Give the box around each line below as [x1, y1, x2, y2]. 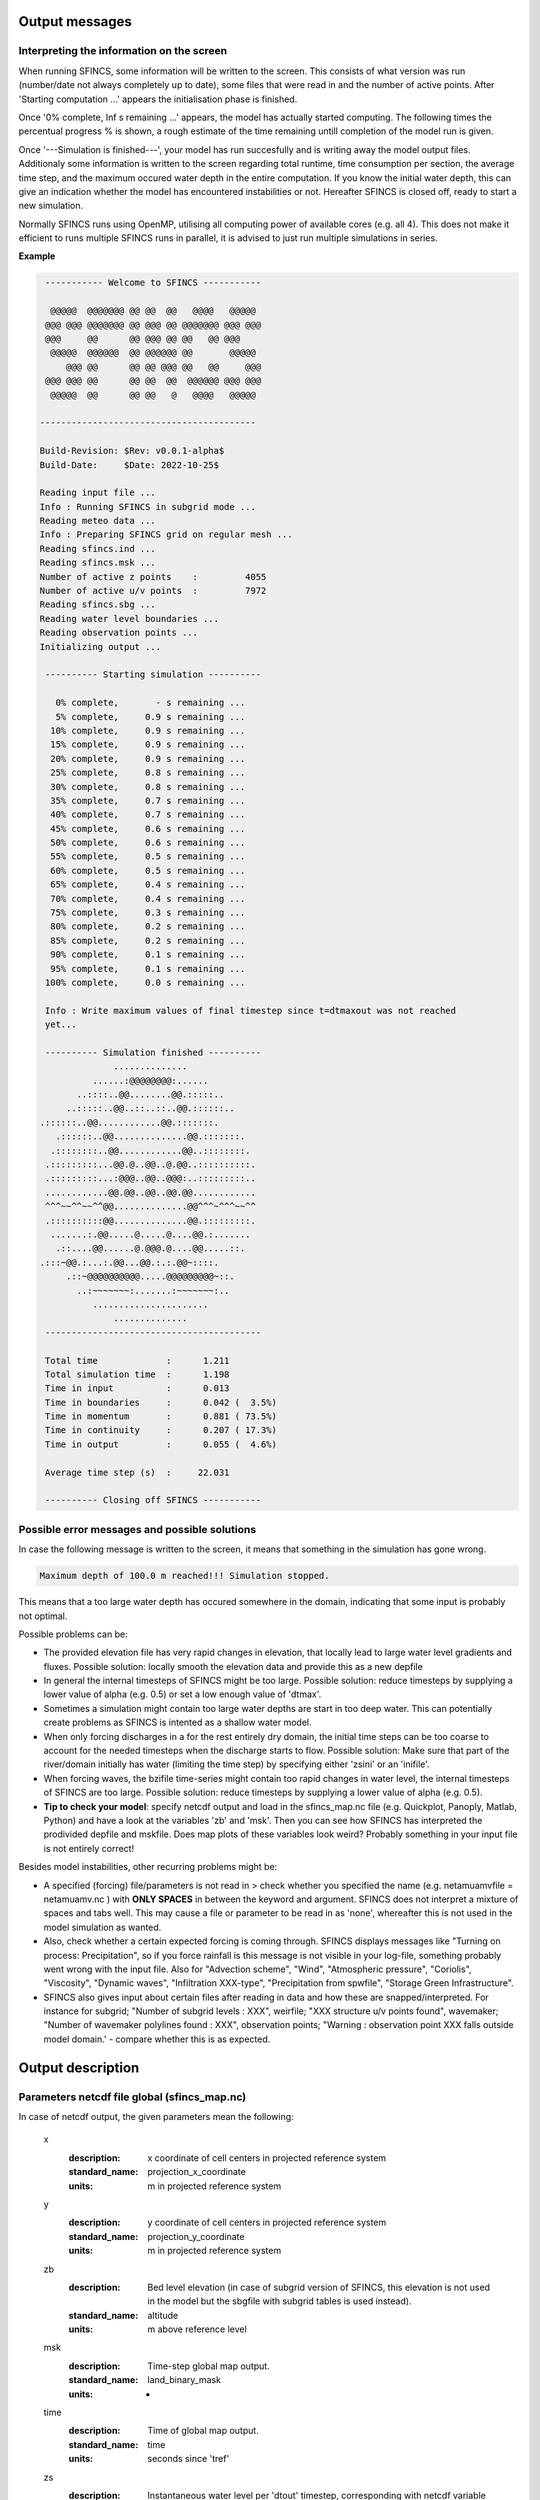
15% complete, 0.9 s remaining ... [50, 739, 246, 750]
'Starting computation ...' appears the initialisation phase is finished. [18, 93, 298, 105]
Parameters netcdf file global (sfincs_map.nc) [18, 2090, 247, 2104]
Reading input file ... [39, 487, 157, 499]
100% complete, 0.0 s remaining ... [45, 976, 246, 988]
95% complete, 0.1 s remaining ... [50, 963, 246, 974]
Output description [18, 2059, 140, 2076]
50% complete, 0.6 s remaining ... [50, 837, 246, 849]
